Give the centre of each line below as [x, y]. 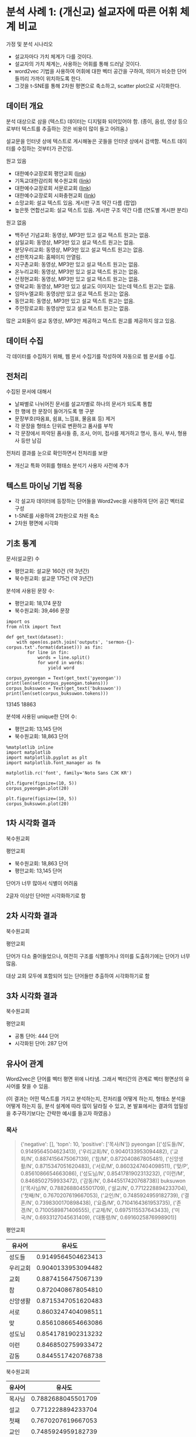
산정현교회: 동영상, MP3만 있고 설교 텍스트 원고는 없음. [77, 278]
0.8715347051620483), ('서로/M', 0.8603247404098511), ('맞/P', [112, 1166]
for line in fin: [48, 653]
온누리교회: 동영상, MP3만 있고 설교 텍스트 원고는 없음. [77, 271]
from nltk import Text [34, 627]
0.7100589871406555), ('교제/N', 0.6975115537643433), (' [105, 1210]
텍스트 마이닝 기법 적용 [44, 486]
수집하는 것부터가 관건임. [45, 148]
